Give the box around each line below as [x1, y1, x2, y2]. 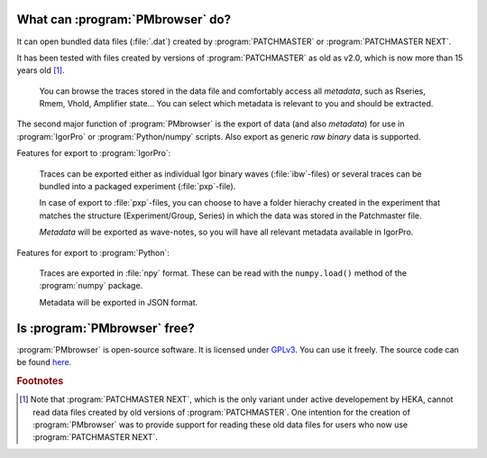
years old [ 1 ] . [16, 65, 65, 76]
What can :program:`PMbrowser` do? [16, 12, 232, 27]
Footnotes [16, 374, 64, 387]
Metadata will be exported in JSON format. [39, 297, 198, 307]
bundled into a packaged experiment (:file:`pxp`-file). [39, 181, 236, 192]
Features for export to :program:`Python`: [16, 247, 170, 258]
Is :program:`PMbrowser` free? [16, 320, 195, 335]
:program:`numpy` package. [39, 280, 143, 291]
